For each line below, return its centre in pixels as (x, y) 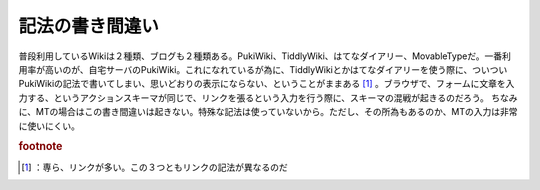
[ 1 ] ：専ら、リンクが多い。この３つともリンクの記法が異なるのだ (155, 167)
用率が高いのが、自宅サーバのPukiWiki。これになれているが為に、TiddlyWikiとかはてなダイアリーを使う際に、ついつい (263, 69)
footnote (40, 147)
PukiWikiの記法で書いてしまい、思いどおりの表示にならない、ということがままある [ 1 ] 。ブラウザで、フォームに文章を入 (266, 84)
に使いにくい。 (49, 126)
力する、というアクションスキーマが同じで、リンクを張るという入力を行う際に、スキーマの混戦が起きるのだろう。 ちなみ (268, 97)
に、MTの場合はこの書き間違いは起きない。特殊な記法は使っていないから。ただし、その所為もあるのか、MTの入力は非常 (268, 112)
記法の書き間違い (89, 26)
